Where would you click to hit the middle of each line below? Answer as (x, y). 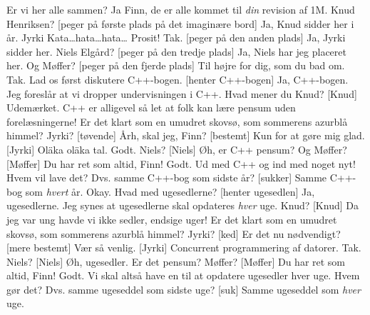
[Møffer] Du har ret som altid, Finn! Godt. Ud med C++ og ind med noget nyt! (181, 163)
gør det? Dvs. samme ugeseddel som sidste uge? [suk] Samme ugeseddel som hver (184, 289)
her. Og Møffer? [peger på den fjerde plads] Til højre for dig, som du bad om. (176, 65)
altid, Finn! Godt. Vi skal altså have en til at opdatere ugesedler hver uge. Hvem (183, 275)
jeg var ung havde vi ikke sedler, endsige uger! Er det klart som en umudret (172, 219)
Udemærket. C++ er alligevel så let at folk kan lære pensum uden (151, 107)
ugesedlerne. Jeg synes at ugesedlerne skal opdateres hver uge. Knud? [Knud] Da (183, 205)
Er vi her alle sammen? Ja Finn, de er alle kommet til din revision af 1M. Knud (181, 9)
